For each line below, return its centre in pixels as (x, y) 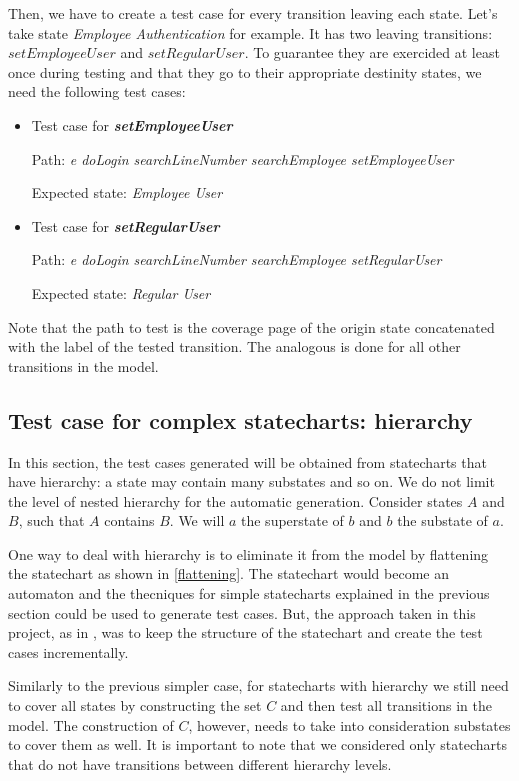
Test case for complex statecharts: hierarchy (240, 419)
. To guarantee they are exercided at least (372, 52)
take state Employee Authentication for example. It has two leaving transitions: (250, 32)
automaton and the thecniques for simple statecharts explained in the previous (249, 593)
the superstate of (292, 520)
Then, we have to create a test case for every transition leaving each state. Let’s (253, 13)
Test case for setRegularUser (125, 225)
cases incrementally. (68, 651)
